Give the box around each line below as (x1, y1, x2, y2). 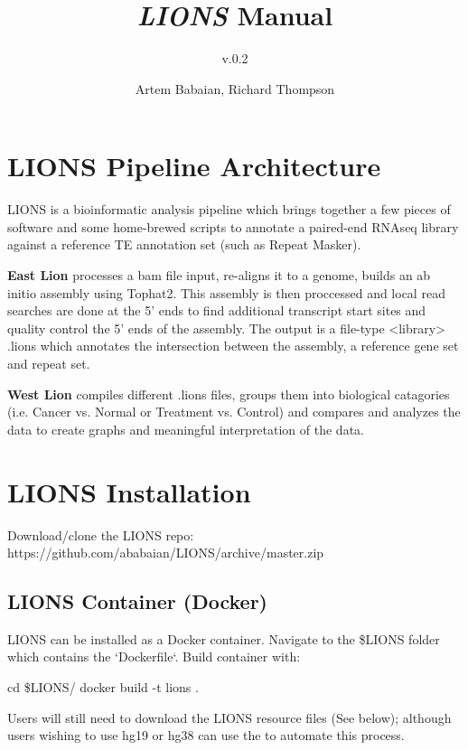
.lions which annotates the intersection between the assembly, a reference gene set (7, 336, 459, 355)
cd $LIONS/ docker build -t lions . (7, 678, 199, 697)
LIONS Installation (7, 473, 251, 510)
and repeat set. (7, 354, 90, 372)
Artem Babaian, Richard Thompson (135, 79, 335, 98)
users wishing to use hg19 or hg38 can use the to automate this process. (7, 726, 405, 745)
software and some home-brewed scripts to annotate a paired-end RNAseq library (7, 217, 459, 236)
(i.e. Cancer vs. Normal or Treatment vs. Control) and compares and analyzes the (7, 402, 461, 421)
